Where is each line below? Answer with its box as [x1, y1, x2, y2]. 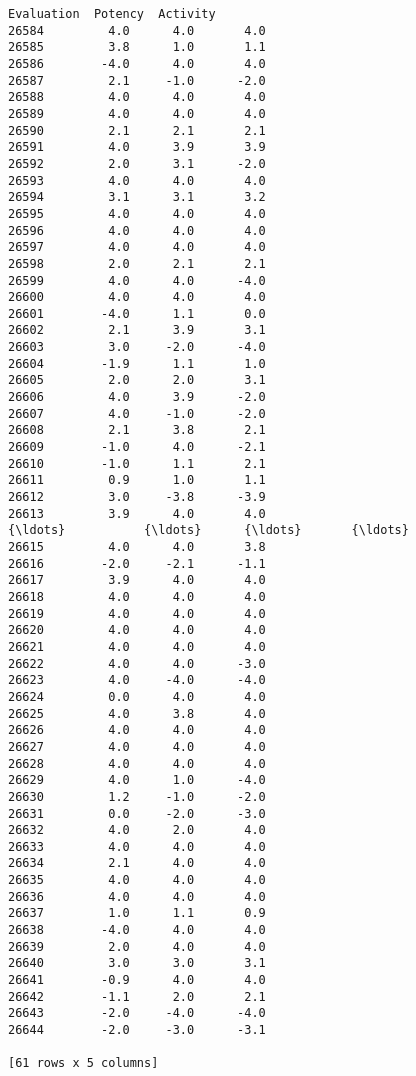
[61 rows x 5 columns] [8, 1056, 159, 1071]
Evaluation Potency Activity [8, 7, 216, 21]
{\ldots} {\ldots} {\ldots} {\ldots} [8, 523, 409, 538]
